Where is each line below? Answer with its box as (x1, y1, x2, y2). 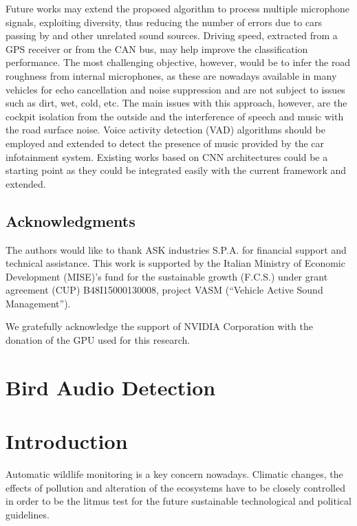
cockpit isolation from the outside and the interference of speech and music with (6, 109, 344, 123)
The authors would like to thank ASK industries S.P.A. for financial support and (6, 242, 347, 256)
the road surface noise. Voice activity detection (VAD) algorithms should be (6, 122, 325, 137)
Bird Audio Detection (6, 373, 216, 401)
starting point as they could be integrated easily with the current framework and (6, 163, 347, 177)
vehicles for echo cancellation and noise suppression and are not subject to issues (6, 82, 345, 96)
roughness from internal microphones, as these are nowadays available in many (6, 68, 337, 83)
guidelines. (6, 507, 50, 521)
